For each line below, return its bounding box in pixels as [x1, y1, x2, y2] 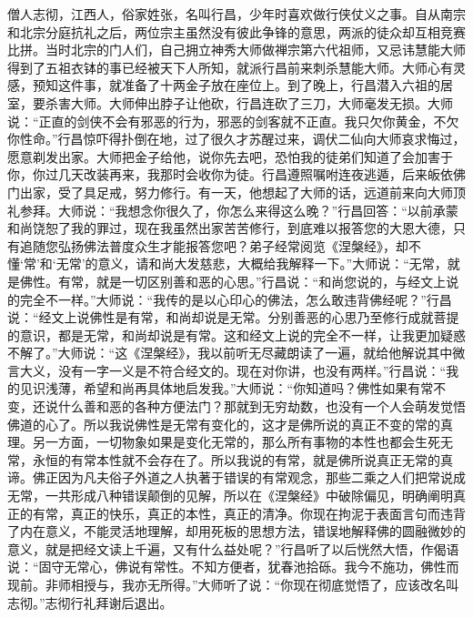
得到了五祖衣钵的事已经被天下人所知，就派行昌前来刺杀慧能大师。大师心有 [7, 57, 453, 76]
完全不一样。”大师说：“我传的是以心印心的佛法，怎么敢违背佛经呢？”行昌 [19, 289, 452, 309]
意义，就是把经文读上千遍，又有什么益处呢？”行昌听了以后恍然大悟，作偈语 [7, 539, 459, 558]
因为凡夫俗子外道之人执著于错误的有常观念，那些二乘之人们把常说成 [57, 468, 466, 487]
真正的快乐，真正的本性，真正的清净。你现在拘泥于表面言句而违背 [70, 503, 466, 522]
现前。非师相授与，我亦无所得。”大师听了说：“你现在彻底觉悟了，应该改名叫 [7, 575, 459, 593]
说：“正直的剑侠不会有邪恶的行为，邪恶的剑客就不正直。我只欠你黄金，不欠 [7, 111, 459, 130]
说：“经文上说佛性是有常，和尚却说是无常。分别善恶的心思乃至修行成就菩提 [7, 308, 459, 327]
